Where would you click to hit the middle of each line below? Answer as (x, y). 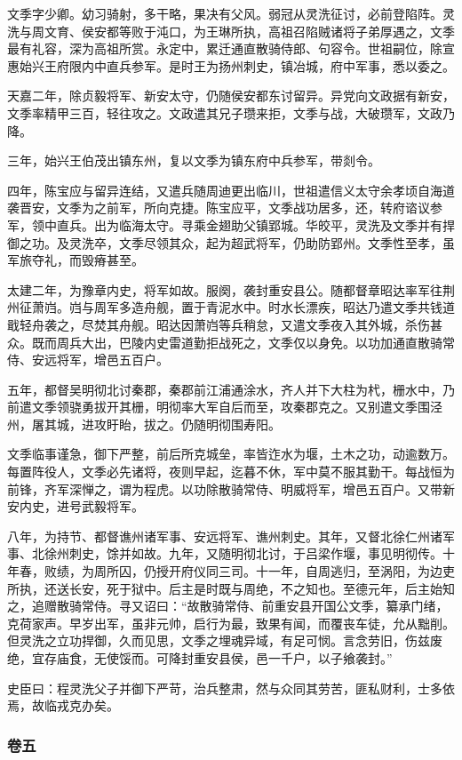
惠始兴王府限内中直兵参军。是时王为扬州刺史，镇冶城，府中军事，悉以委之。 (231, 65)
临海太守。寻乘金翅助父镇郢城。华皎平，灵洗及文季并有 (280, 224)
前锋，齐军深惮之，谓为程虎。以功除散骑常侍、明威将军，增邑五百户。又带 (225, 488)
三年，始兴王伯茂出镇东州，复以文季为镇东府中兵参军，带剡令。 (194, 160)
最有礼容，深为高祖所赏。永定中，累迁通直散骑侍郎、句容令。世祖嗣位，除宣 (231, 48)
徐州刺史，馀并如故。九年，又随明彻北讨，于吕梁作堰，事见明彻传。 (243, 553)
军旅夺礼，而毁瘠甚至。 (76, 260)
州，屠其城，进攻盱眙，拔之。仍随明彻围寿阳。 (144, 424)
